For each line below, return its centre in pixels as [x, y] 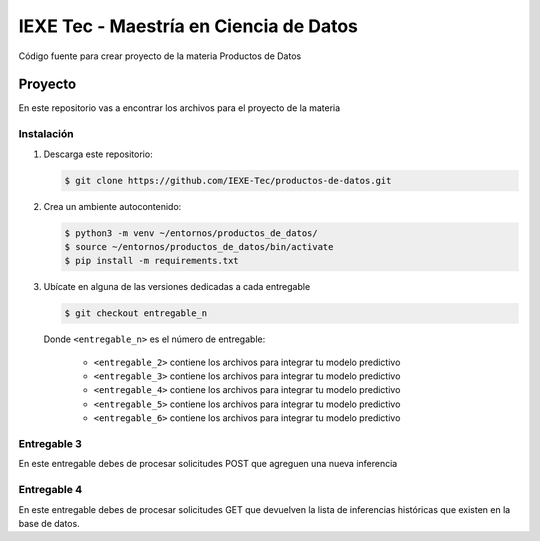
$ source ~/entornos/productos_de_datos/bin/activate [199, 246]
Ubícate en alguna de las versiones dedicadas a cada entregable [177, 287]
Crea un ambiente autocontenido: [112, 206]
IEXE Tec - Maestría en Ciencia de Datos [188, 26]
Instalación [46, 134]
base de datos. [49, 523]
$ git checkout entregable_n [136, 313]
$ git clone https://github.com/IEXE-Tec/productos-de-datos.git [228, 180]
